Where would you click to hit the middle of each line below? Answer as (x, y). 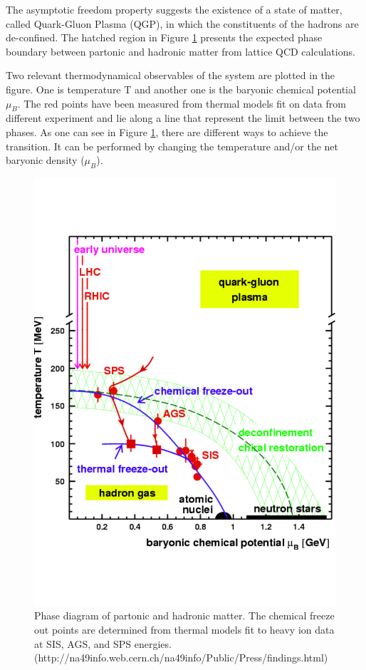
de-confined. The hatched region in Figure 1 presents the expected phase (164, 37)
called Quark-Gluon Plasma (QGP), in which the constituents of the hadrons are (182, 23)
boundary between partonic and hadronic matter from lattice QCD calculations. (181, 51)
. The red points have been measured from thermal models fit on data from (182, 103)
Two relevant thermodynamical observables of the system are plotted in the (171, 75)
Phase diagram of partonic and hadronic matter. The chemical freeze (184, 615)
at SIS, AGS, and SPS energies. (103, 643)
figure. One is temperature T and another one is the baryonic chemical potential (181, 89)
